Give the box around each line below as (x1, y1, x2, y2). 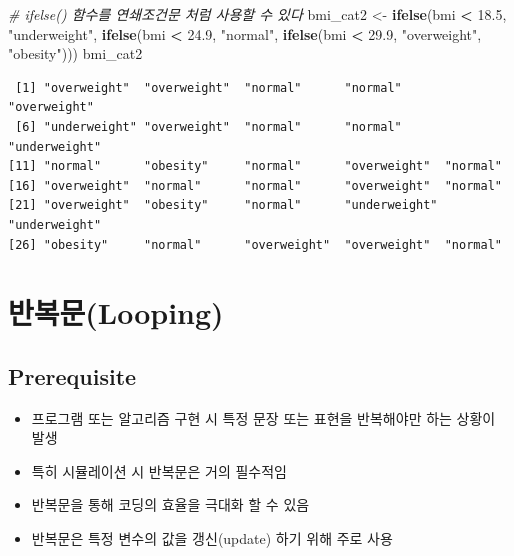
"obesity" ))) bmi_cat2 (8, 43, 143, 64)
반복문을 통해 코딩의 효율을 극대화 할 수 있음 (31, 494, 310, 515)
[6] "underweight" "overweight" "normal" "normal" (15, 119, 402, 134)
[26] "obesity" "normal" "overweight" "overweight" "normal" (8, 237, 502, 252)
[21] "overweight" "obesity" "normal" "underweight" (8, 198, 438, 213)
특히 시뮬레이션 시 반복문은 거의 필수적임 (31, 460, 287, 481)
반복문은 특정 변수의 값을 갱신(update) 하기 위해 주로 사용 (31, 528, 393, 549)
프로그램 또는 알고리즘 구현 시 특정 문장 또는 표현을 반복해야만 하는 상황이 (31, 407, 496, 428)
